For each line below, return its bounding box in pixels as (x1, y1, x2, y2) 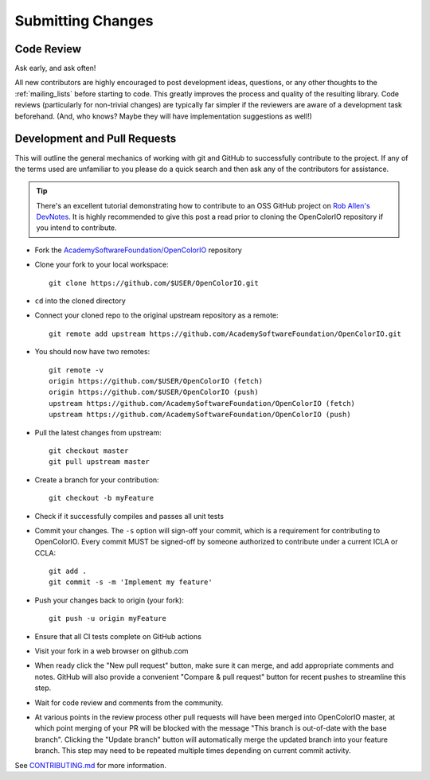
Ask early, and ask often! (14, 64, 96, 73)
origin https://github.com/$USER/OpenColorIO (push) (49, 388, 259, 397)
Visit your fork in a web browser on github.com (34, 646, 189, 656)
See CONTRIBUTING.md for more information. (14, 760, 167, 770)
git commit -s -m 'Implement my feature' (49, 578, 213, 587)
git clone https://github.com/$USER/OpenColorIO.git (49, 279, 259, 287)
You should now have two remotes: (34, 347, 150, 357)
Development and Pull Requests (14, 132, 177, 146)
